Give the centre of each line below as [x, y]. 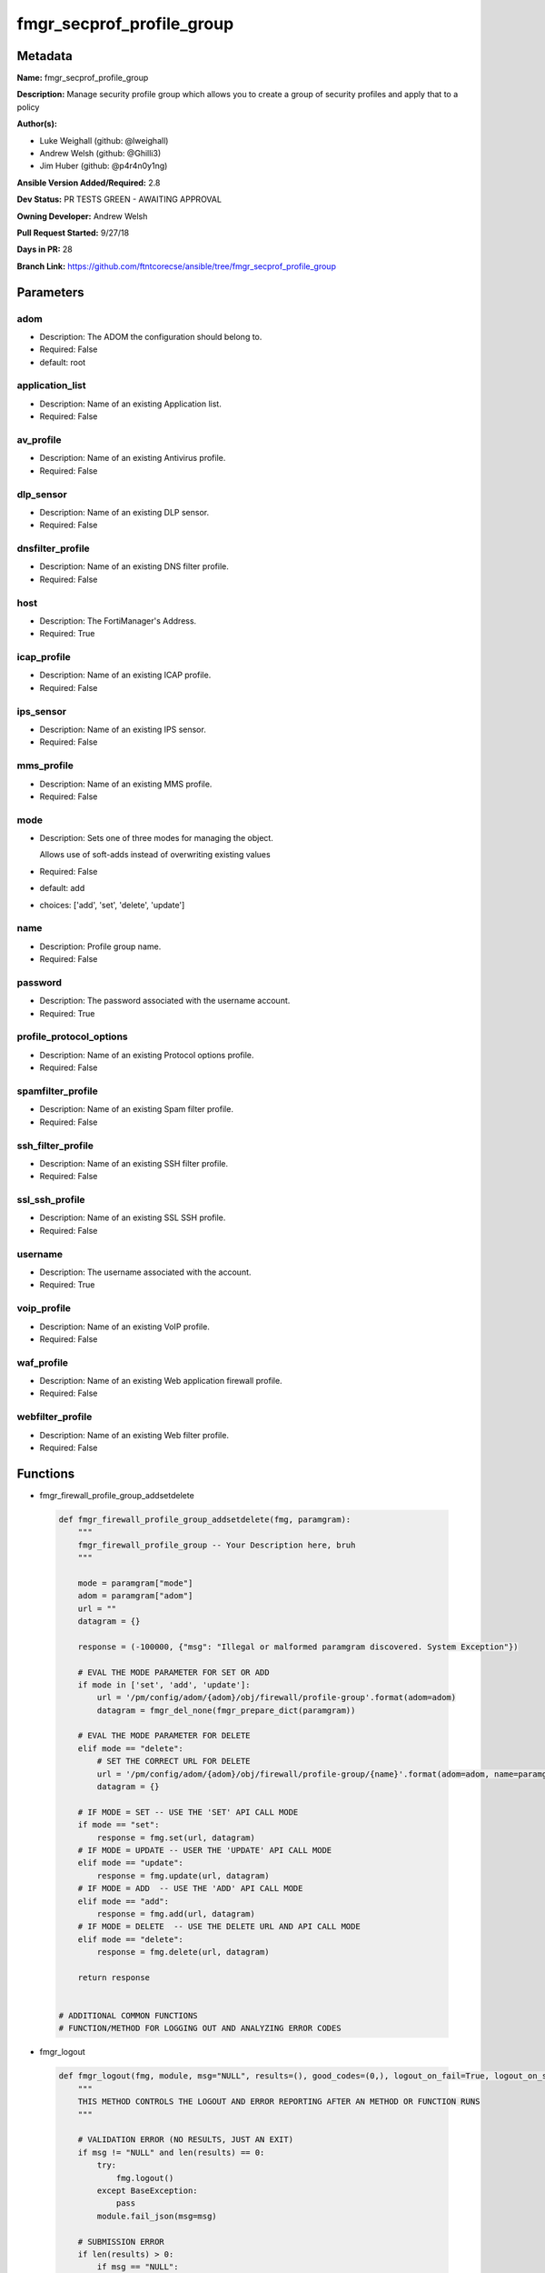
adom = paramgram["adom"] [135, 1596]
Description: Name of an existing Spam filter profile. [136, 1109]
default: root [63, 362]
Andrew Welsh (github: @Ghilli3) [100, 154]
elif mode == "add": [124, 1901]
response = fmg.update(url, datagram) [183, 1876]
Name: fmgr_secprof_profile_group [83, 78]
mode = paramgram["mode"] [135, 1583]
